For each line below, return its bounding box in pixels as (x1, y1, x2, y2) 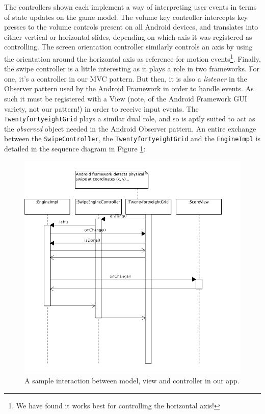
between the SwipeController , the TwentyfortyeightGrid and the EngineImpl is (4, 133, 261, 144)
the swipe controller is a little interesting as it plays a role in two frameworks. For (4, 63, 260, 74)
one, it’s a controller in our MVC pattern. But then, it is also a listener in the (4, 73, 247, 84)
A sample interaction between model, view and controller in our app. (24, 375, 240, 386)
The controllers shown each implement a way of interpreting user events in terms (4, 2, 257, 12)
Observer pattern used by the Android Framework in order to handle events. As (4, 83, 254, 94)
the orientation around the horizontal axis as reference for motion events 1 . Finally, (4, 51, 261, 64)
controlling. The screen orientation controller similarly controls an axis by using (4, 41, 253, 52)
